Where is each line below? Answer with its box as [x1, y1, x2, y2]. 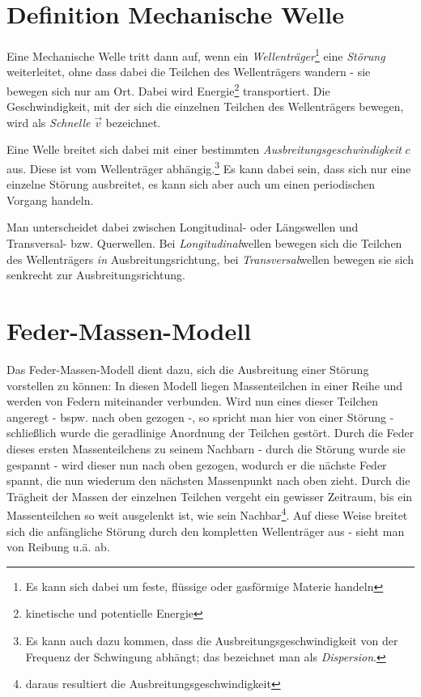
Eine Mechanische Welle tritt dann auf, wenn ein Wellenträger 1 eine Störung [6, 45, 385, 64]
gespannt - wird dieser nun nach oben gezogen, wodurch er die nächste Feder [6, 456, 387, 473]
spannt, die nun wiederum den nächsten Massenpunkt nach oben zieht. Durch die [6, 472, 410, 489]
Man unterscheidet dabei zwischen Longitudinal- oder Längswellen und [6, 219, 359, 236]
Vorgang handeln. [6, 191, 94, 208]
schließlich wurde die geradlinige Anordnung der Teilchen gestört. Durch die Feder [6, 424, 415, 441]
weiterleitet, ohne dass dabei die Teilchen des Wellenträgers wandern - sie [6, 63, 371, 80]
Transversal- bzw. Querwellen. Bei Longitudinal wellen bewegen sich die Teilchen [6, 235, 402, 252]
